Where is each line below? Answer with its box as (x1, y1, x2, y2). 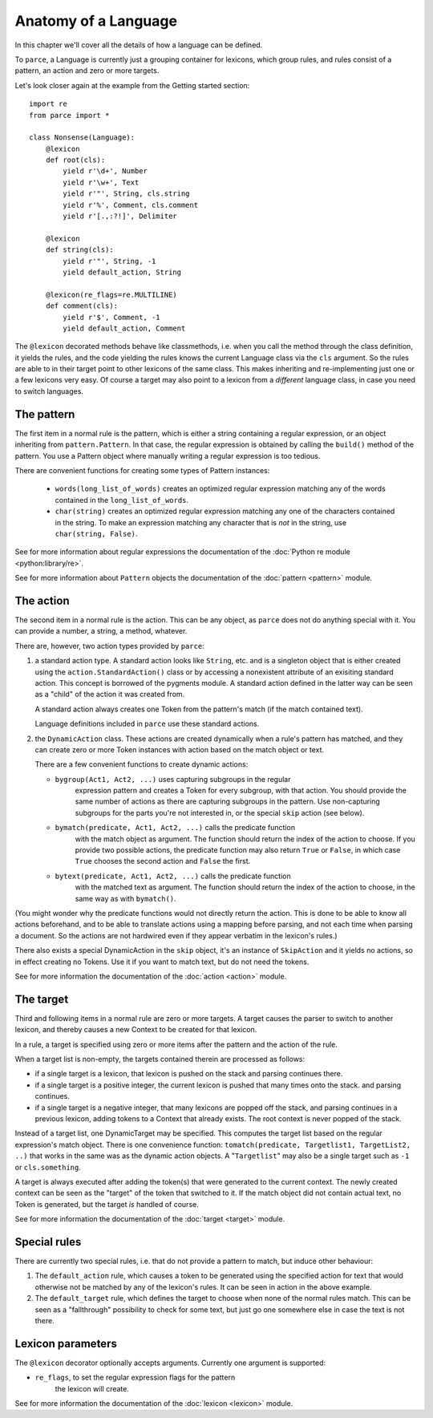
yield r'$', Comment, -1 (63, 313, 160, 322)
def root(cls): (45, 156, 106, 164)
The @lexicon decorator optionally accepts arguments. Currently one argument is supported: (14, 1358, 326, 1367)
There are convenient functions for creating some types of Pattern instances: (14, 465, 270, 475)
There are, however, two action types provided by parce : (14, 641, 204, 650)
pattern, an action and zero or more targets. (14, 66, 160, 75)
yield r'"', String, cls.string (63, 189, 190, 198)
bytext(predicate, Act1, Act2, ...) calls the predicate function (55, 871, 292, 881)
